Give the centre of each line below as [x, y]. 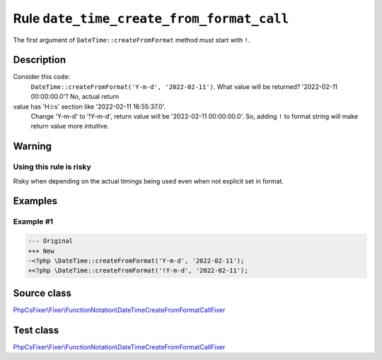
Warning [33, 146]
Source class [42, 293]
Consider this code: [42, 77]
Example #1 [33, 222]
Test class [36, 330]
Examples [35, 201]
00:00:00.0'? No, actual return [75, 97]
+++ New [41, 251]
